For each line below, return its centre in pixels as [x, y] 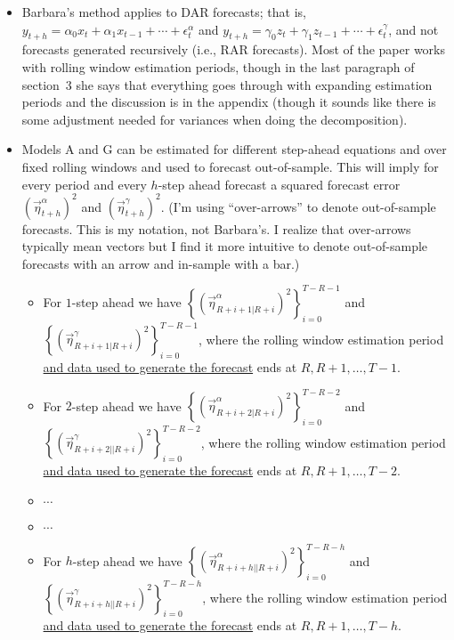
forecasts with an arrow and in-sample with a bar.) [161, 263]
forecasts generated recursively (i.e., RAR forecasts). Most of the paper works [234, 49]
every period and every [84, 184]
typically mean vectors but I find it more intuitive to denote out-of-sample [225, 246]
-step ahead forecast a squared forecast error [279, 184]
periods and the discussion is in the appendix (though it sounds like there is [229, 102]
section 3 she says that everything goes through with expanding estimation [227, 84]
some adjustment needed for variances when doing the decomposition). [215, 119]
